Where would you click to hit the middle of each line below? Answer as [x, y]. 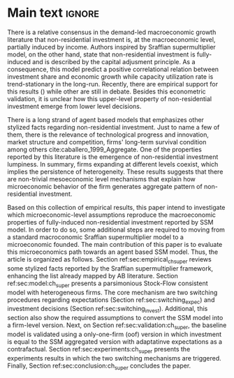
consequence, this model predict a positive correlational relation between [113, 69]
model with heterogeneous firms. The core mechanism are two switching [112, 292]
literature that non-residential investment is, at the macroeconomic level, [111, 39]
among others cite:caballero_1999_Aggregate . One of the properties [105, 149]
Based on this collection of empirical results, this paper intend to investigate [116, 207]
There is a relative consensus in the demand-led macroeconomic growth [112, 32]
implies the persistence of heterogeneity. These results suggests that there [115, 172]
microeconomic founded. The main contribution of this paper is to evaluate [115, 244]
